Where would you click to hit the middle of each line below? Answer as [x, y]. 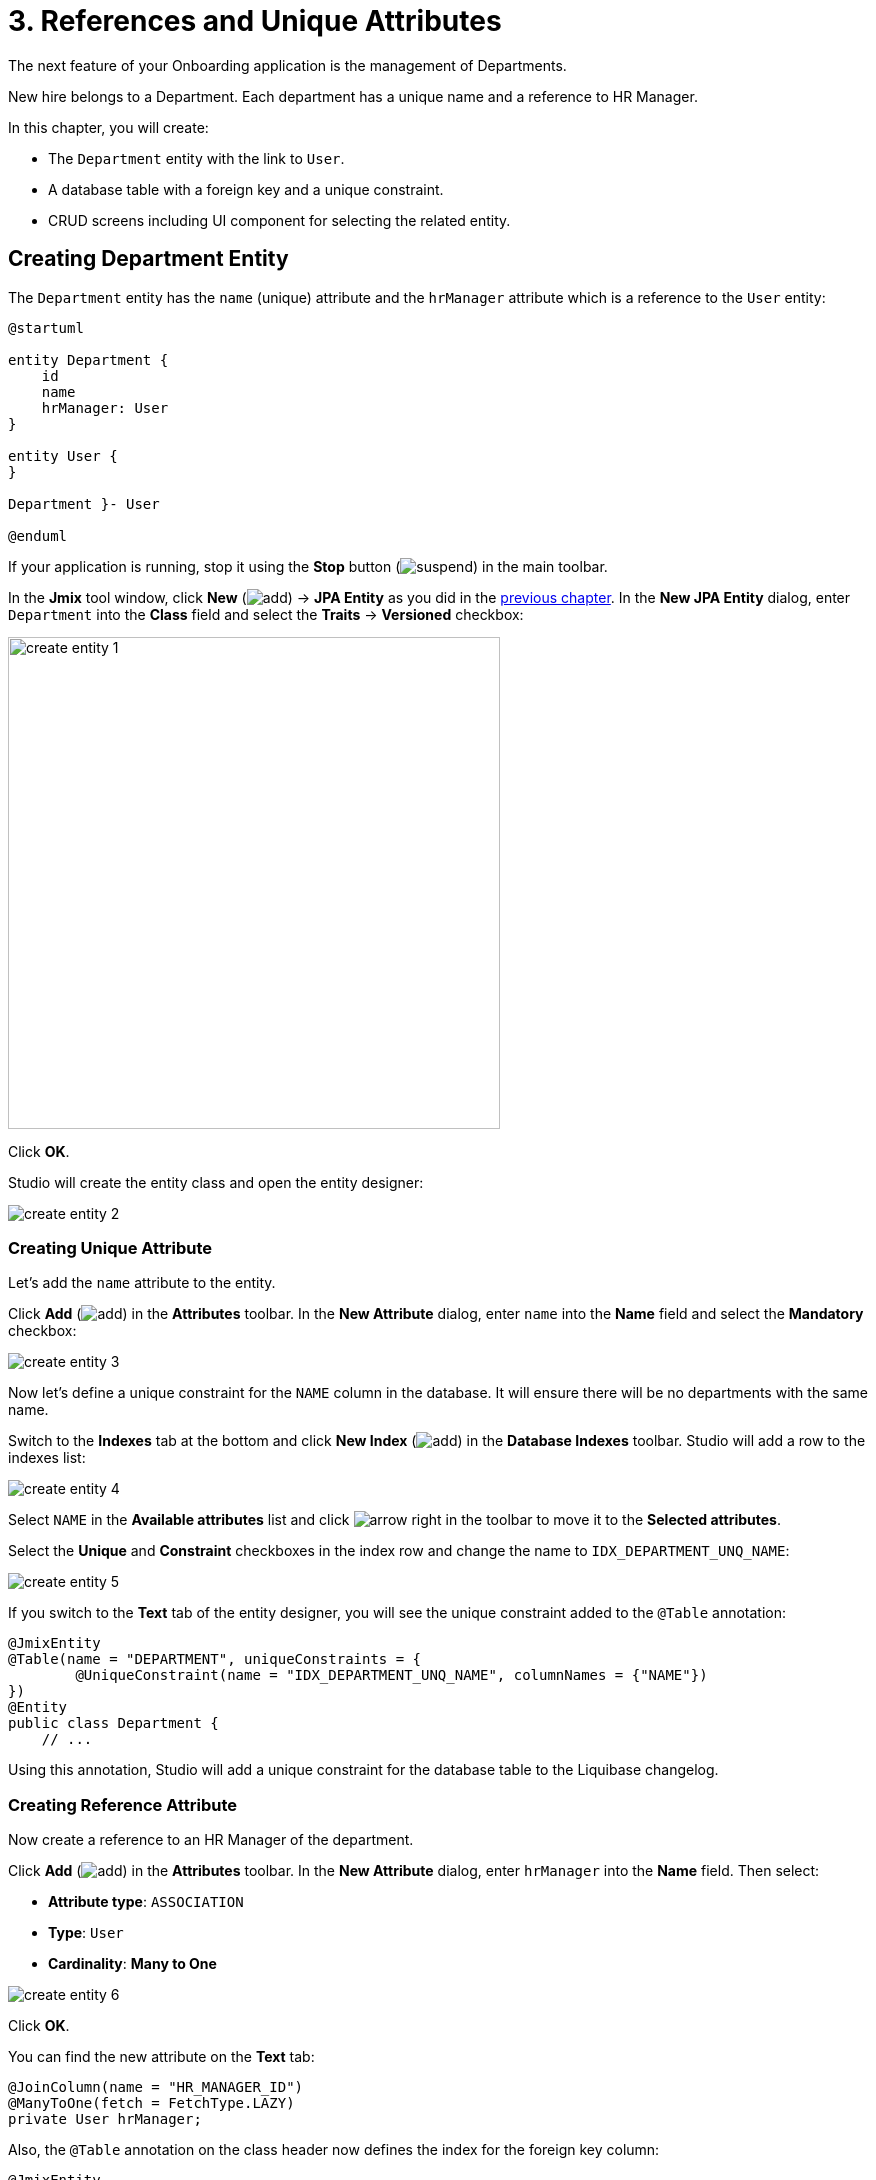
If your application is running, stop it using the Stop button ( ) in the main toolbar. [308, 566]
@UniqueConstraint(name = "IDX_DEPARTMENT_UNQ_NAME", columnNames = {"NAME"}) [391, 1675]
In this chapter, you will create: [108, 127]
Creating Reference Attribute [123, 1804]
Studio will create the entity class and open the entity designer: [216, 1182]
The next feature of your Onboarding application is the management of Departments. [287, 65]
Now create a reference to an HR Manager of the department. [211, 1840]
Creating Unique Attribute [110, 1247]
